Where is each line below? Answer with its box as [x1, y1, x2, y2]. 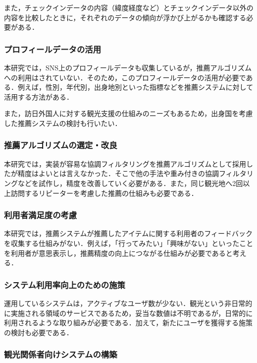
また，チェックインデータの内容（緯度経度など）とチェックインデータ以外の [4, 2, 254, 12]
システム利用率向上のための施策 [4, 278, 125, 291]
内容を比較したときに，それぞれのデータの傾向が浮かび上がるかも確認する [4, 12, 247, 22]
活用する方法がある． [4, 91, 73, 102]
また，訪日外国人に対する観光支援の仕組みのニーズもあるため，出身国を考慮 [4, 108, 253, 119]
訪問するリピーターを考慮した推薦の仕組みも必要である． [10, 187, 198, 198]
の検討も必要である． [4, 327, 73, 337]
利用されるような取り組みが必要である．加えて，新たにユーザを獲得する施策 [4, 317, 253, 328]
